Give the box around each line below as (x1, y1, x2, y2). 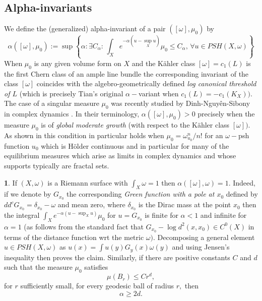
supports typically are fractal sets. (4, 160, 109, 170)
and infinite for (200, 210, 247, 220)
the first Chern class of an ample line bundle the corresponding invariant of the (4, 68, 249, 79)
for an (205, 130, 223, 140)
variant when (139, 88, 179, 98)
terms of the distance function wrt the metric (4, 231, 144, 242)
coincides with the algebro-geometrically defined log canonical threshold (36, 78, 256, 89)
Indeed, (233, 177, 255, 188)
